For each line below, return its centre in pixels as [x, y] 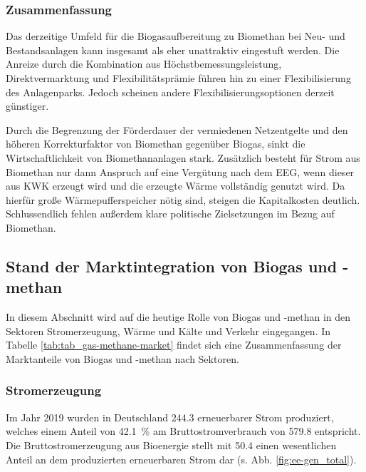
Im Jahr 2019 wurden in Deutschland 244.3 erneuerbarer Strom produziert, [170, 417]
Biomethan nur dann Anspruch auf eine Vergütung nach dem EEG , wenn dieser [180, 171]
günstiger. [27, 106]
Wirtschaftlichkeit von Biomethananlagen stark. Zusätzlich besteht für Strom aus [183, 157]
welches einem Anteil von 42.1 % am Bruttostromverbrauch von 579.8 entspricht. [183, 431]
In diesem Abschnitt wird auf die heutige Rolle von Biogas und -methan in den [178, 317]
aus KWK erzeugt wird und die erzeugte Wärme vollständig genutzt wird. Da [176, 186]
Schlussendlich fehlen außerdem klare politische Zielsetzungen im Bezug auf [170, 214]
